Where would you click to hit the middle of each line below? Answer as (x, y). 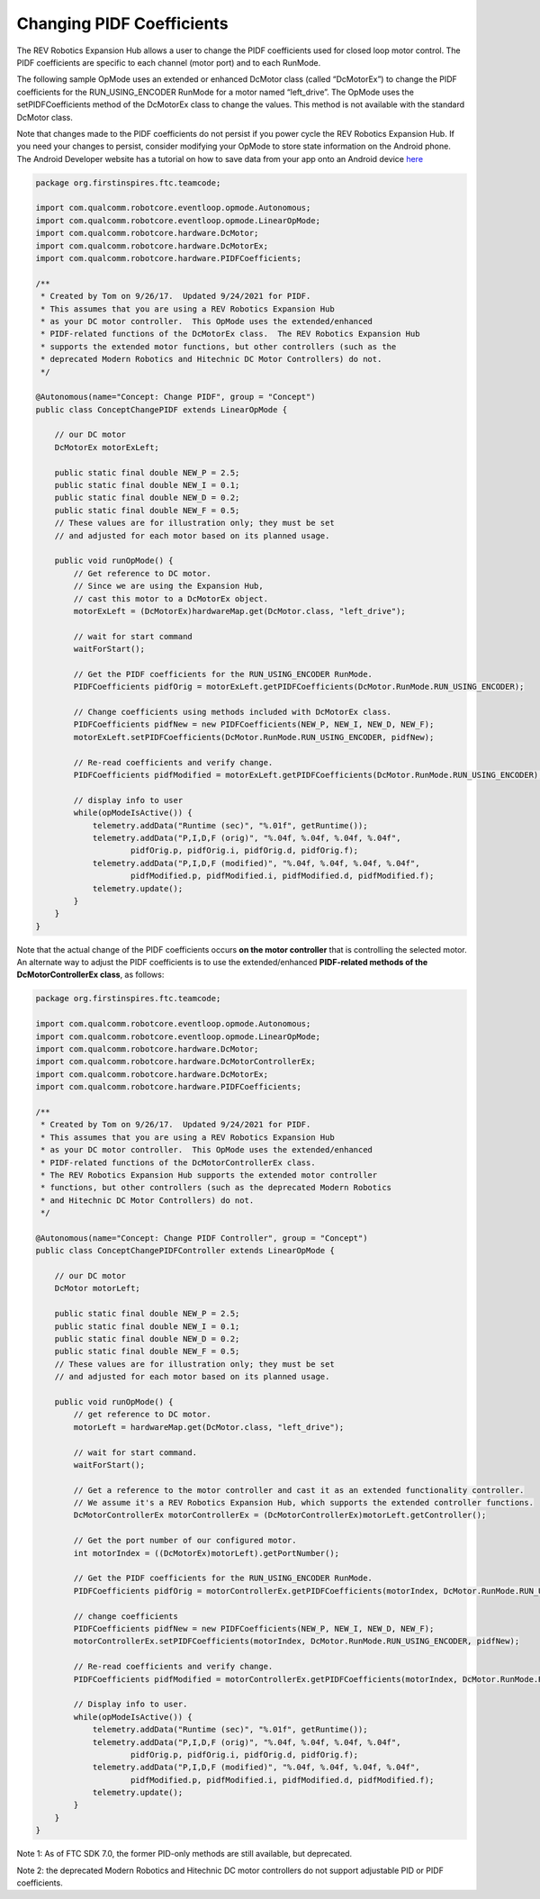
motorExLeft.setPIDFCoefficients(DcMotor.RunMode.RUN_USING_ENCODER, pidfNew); (254, 737)
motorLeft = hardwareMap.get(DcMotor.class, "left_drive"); (209, 1427)
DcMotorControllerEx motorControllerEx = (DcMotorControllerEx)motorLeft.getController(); (280, 1515)
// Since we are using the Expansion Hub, (169, 586)
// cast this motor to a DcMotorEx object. (171, 598)
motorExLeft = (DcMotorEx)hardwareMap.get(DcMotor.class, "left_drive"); (240, 611)
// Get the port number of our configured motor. (185, 1541)
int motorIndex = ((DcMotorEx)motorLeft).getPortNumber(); (207, 1553)
